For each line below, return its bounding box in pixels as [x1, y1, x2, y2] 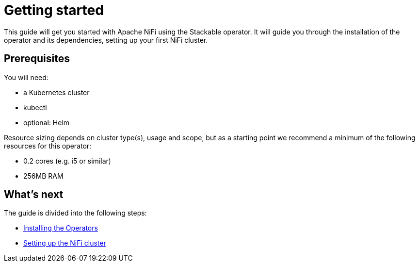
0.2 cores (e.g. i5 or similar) [23, 156, 111, 165]
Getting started [4, 2, 104, 18]
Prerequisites [4, 52, 70, 65]
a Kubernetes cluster [23, 88, 90, 97]
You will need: [4, 73, 48, 82]
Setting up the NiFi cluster [23, 239, 106, 248]
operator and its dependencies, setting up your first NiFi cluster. [4, 35, 208, 44]
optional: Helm [23, 118, 70, 127]
